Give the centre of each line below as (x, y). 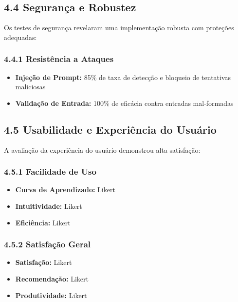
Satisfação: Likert (44, 262)
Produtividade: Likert (51, 295)
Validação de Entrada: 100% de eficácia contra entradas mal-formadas (124, 103)
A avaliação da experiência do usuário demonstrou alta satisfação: (102, 150)
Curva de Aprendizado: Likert (65, 190)
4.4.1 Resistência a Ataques (59, 59)
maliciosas (30, 87)
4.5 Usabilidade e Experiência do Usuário (110, 129)
